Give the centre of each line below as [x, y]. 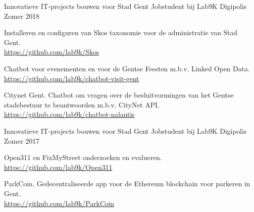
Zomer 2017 [22, 140]
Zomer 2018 [22, 16]
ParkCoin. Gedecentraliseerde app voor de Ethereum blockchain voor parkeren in [127, 184]
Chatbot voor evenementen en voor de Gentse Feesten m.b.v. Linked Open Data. [127, 68]
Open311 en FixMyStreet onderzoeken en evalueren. [83, 157]
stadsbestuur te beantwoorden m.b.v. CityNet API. [82, 104]
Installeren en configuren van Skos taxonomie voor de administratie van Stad [121, 32]
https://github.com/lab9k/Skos [51, 52]
